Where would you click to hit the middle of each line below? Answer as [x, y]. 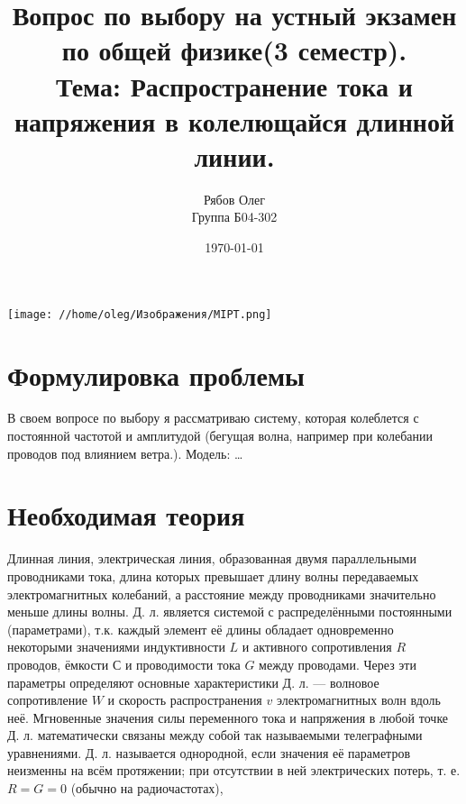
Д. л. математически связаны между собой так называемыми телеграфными [215, 735]
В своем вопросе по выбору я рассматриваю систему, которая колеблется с [213, 418]
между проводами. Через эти [338, 664]
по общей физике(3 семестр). [234, 50]
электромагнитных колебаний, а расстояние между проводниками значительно [222, 594]
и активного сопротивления [317, 647]
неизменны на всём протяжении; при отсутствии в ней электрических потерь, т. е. [234, 770]
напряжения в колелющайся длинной [234, 120]
